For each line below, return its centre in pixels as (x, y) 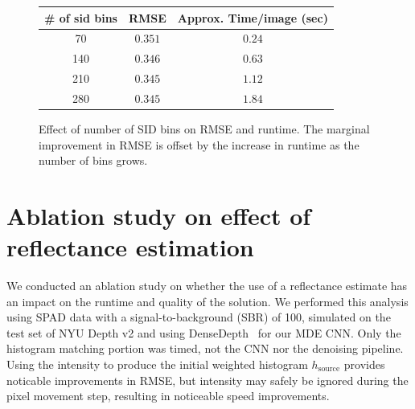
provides (364, 364)
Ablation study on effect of (159, 215)
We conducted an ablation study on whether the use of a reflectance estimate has (207, 286)
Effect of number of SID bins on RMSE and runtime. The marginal (204, 128)
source (329, 369)
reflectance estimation (130, 247)
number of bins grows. (93, 160)
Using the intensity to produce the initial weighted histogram (157, 364)
